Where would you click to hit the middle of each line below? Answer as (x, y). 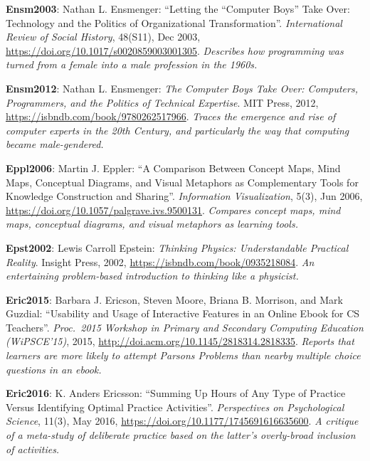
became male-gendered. (55, 144)
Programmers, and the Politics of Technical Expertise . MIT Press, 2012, (162, 102)
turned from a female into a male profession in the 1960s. (132, 64)
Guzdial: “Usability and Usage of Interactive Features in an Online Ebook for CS (183, 313)
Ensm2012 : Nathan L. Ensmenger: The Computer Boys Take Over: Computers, (182, 88)
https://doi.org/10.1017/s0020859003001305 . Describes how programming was (175, 50)
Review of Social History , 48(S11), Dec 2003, (103, 37)
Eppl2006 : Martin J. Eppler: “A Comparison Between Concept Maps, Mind (173, 168)
